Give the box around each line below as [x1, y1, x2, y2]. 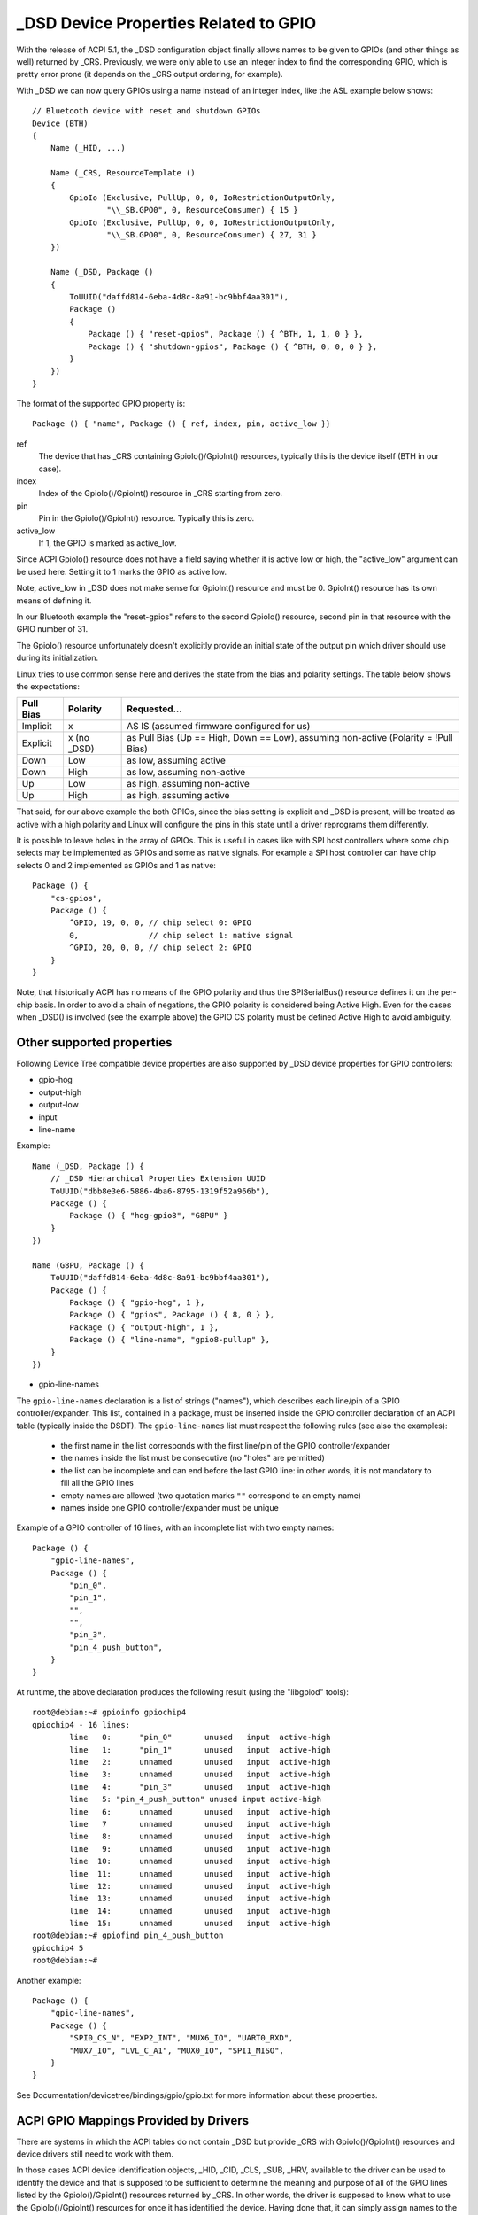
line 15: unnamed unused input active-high [69, 1918, 331, 1929]
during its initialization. [16, 652, 99, 664]
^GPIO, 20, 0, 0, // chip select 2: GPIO [69, 943, 252, 952]
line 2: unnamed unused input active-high [69, 1757, 331, 1767]
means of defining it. [16, 595, 92, 606]
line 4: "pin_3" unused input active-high [69, 1782, 331, 1791]
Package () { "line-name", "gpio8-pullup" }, [69, 1334, 270, 1345]
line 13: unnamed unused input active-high [69, 1893, 331, 1904]
